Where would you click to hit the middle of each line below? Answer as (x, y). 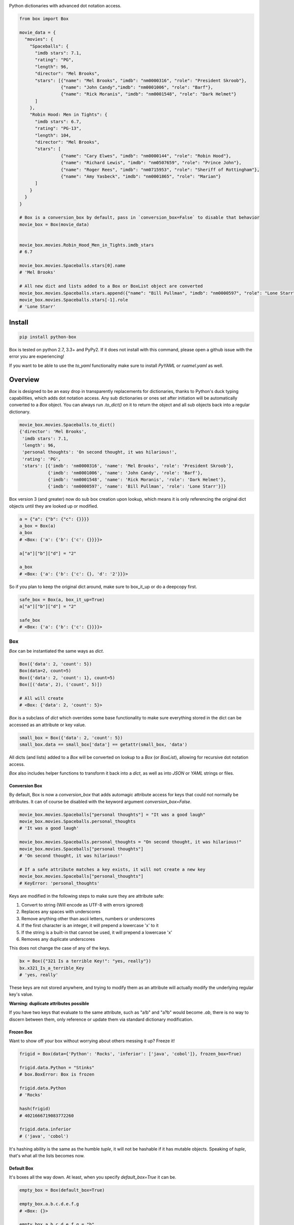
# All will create (41, 698)
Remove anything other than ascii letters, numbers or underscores (88, 918)
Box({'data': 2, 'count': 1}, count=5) (67, 678)
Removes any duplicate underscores (58, 939)
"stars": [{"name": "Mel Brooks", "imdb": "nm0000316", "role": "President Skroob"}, (141, 80)
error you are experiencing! (37, 356)
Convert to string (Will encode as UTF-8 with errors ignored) (83, 905)
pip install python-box (48, 337)
